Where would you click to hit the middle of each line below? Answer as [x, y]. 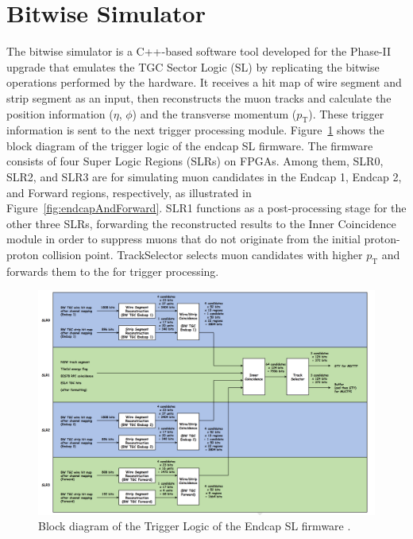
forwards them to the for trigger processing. [113, 271]
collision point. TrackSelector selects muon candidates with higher [203, 255]
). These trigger [346, 113]
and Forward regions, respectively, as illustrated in [129, 192]
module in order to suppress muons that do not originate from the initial [183, 239]
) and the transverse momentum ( [214, 113]
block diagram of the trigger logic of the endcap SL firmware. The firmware [190, 145]
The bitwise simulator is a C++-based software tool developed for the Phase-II [199, 51]
